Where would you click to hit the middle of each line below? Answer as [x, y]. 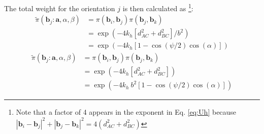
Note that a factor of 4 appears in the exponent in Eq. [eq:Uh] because [126, 112]
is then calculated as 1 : [158, 7]
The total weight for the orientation [60, 8]
